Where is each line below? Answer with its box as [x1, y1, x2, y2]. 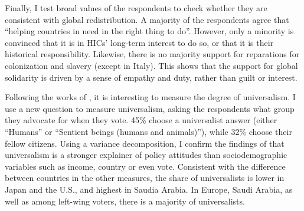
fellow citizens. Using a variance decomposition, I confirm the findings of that [5, 137, 285, 149]
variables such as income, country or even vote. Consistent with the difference [5, 160, 286, 172]
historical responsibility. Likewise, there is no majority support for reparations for [5, 48, 300, 60]
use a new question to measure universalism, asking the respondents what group [5, 102, 295, 114]
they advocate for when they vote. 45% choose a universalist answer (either [5, 114, 277, 126]
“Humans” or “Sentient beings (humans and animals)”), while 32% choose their [5, 125, 292, 137]
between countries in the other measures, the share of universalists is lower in [5, 172, 285, 184]
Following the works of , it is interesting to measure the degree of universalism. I [5, 91, 296, 103]
